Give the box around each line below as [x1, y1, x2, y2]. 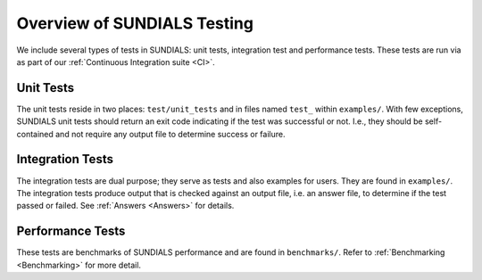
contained [16, 128, 54, 139]
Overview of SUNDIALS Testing [16, 13, 254, 33]
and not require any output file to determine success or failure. [54, 128, 286, 139]
